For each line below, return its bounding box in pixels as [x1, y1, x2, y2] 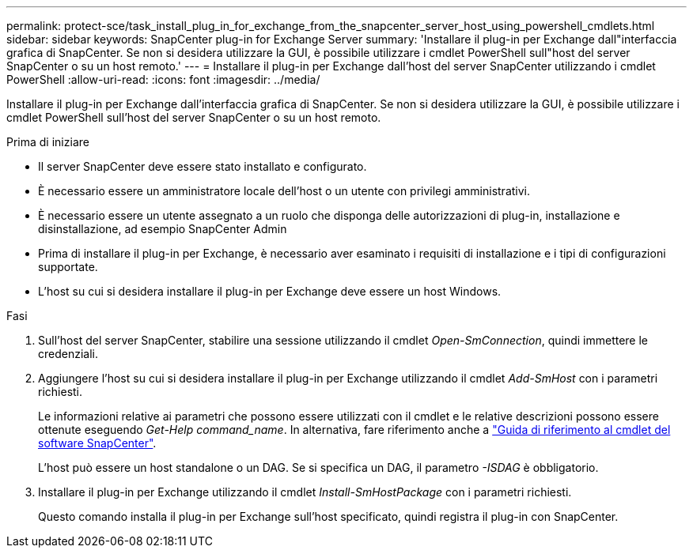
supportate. [38, 260, 98, 273]
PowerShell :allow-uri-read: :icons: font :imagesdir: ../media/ [6, 73, 320, 86]
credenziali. [38, 347, 99, 360]
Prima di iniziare [6, 135, 89, 149]
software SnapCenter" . [38, 436, 157, 450]
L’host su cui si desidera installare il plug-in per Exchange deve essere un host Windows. [38, 285, 502, 298]
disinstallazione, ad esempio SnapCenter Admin [38, 222, 287, 236]
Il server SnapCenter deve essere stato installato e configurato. [38, 160, 367, 173]
